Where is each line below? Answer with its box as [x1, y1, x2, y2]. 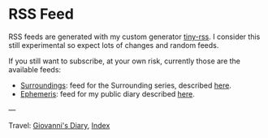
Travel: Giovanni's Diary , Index [8, 120, 110, 130]
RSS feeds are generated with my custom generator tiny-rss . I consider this [8, 32, 261, 41]
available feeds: [8, 64, 62, 74]
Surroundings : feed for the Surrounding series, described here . [19, 80, 231, 90]
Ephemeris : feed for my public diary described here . [19, 88, 195, 98]
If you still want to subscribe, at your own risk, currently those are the [8, 56, 241, 66]
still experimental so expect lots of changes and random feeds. [8, 40, 219, 50]
